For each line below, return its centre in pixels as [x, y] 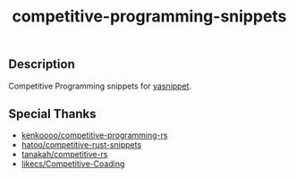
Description [42, 64]
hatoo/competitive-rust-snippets [81, 145]
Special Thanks [52, 114]
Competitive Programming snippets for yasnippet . [100, 86]
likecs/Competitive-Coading [73, 164]
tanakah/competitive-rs [64, 155]
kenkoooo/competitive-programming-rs [94, 135]
